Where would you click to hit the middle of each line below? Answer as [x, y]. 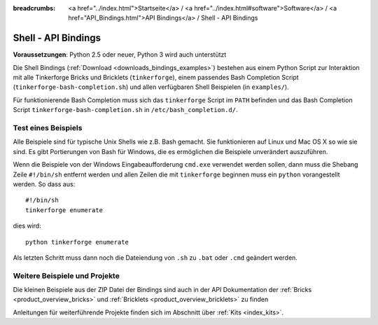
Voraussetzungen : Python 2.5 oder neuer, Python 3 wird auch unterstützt [120, 55]
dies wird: [27, 226]
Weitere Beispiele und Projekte [66, 275]
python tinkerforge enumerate [77, 242]
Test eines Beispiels [48, 128]
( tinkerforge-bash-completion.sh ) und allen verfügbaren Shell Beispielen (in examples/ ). [151, 87]
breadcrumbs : [34, 8]
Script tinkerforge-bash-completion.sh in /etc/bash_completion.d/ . [125, 110]
